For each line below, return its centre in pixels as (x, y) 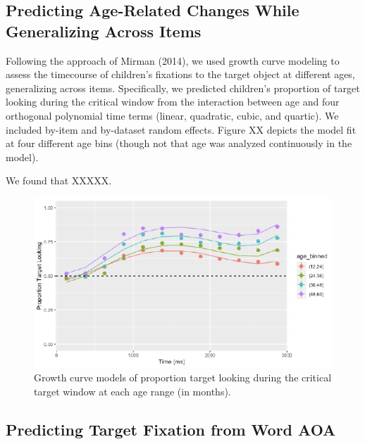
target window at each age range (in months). (132, 391)
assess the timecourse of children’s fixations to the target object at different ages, (180, 74)
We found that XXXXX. (59, 180)
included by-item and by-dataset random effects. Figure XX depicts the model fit (181, 129)
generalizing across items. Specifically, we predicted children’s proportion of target (183, 88)
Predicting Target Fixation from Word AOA (171, 429)
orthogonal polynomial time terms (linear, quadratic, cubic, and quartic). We (172, 115)
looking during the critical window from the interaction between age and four (173, 102)
